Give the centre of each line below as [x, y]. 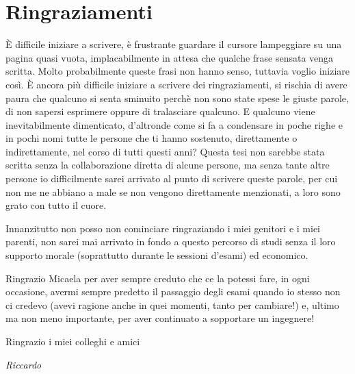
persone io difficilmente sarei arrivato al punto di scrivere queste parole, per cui [172, 178]
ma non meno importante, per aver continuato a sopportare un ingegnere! [160, 318]
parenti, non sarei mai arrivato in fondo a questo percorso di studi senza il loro [171, 241]
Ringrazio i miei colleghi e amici [73, 341]
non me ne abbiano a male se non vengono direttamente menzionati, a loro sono [173, 191]
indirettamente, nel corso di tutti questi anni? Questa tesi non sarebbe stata [165, 151]
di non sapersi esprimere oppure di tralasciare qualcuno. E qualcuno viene [160, 111]
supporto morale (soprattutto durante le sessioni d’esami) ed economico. [157, 255]
